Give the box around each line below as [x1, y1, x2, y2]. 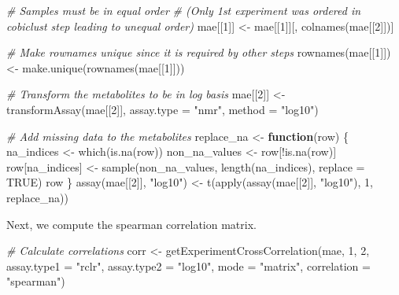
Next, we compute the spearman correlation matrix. [6, 216, 257, 232]
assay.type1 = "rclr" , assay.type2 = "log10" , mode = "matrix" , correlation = [6, 257, 371, 274]
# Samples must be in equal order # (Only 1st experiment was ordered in [6, 2, 361, 18]
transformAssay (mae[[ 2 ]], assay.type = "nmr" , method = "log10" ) [6, 101, 319, 117]
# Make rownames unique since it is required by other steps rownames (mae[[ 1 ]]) [6, 44, 391, 61]
